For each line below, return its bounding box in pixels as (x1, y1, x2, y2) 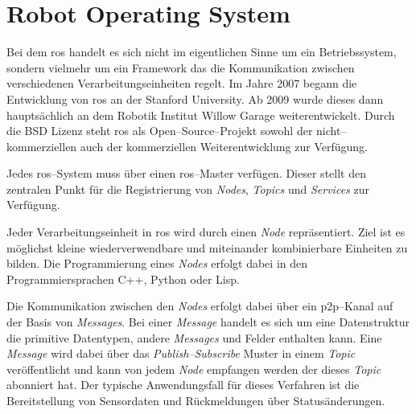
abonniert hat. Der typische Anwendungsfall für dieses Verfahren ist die (6, 376, 360, 393)
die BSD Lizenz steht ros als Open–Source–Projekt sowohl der (6, 122, 313, 139)
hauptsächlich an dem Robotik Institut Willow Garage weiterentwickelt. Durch (6, 106, 395, 123)
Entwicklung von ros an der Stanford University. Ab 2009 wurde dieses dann (6, 90, 384, 107)
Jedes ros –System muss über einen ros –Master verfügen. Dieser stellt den (6, 165, 366, 182)
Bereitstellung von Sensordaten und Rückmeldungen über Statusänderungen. (6, 392, 385, 408)
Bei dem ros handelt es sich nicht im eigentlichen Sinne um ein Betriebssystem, (6, 43, 397, 60)
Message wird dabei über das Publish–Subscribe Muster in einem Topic (6, 345, 356, 362)
